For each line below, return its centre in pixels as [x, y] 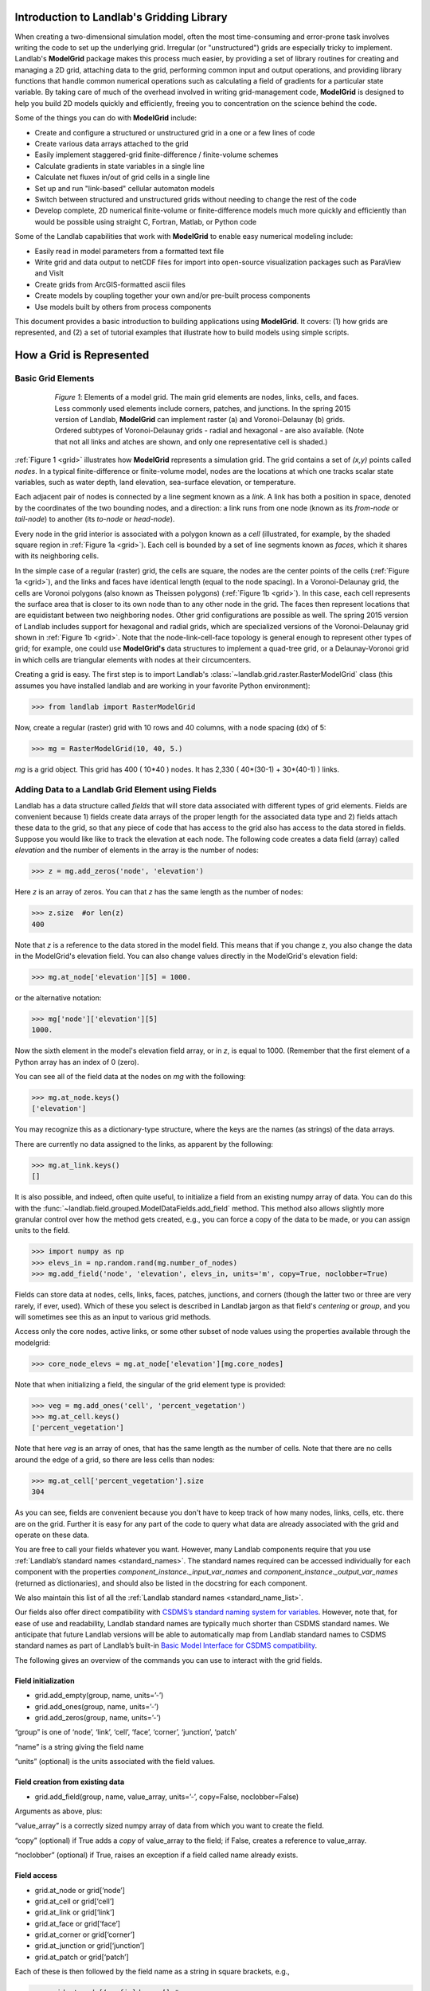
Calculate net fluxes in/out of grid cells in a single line [122, 177]
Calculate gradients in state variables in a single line [119, 166]
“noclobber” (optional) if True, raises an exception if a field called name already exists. [156, 1855]
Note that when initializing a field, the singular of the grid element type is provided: [150, 1384]
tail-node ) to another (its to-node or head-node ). [95, 519]
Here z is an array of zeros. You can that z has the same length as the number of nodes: [159, 892]
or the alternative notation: [58, 997]
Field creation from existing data [70, 1782]
